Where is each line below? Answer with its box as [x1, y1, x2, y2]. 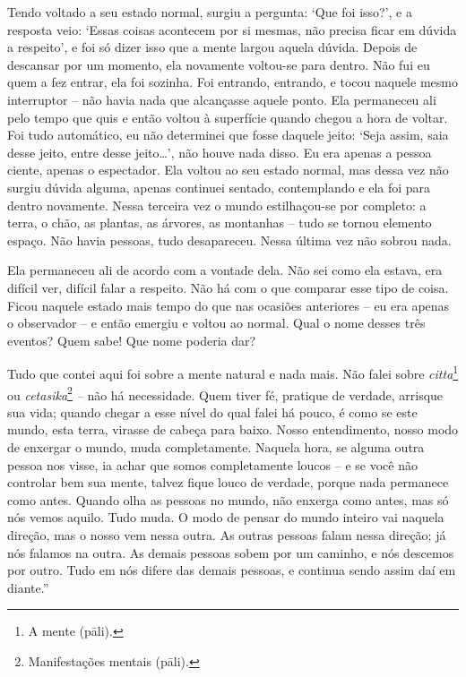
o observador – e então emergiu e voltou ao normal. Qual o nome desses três [7, 313, 426, 332]
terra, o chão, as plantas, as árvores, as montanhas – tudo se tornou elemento [7, 213, 432, 232]
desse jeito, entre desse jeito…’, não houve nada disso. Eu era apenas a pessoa [7, 142, 432, 161]
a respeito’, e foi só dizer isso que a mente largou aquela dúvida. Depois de [7, 38, 418, 56]
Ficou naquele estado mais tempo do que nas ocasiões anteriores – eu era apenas [7, 296, 450, 314]
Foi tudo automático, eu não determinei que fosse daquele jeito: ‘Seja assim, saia [7, 125, 449, 144]
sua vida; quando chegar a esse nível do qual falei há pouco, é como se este [7, 402, 418, 421]
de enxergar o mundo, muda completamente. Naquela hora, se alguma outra [7, 437, 425, 456]
